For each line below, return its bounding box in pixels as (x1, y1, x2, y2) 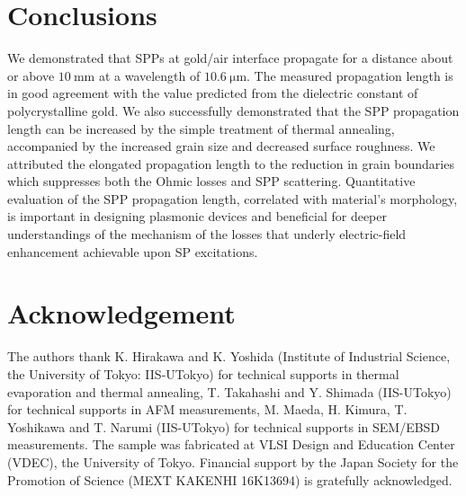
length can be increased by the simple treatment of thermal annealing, (7, 119, 395, 137)
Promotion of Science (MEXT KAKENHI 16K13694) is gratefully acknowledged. (7, 470, 453, 489)
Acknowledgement (7, 295, 236, 332)
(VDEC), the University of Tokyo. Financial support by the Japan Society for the (7, 452, 459, 471)
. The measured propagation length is (246, 66, 453, 84)
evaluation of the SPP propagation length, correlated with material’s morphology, (7, 189, 458, 208)
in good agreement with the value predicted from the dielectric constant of (7, 84, 418, 102)
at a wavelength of (98, 66, 201, 84)
